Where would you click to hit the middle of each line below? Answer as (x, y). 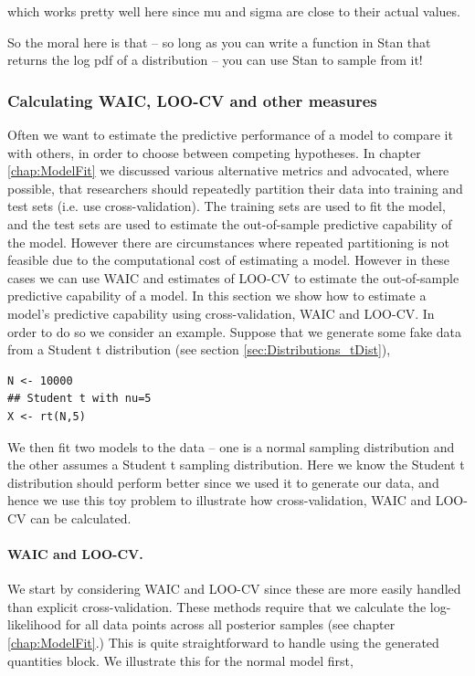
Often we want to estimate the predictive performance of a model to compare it (230, 134)
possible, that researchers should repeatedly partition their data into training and (235, 188)
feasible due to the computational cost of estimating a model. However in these (229, 260)
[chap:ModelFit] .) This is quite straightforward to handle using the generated (223, 643)
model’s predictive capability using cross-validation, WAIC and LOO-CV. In (221, 313)
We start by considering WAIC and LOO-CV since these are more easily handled (234, 589)
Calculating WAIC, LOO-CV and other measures (192, 100)
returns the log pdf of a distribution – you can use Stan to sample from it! (215, 60)
